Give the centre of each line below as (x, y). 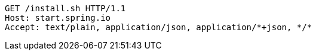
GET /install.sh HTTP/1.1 (65, 8)
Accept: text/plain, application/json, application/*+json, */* (159, 27)
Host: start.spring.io (58, 18)
